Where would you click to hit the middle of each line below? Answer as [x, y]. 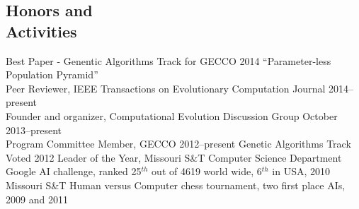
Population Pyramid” [52, 74]
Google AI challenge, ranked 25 [74, 171]
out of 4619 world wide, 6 [207, 171]
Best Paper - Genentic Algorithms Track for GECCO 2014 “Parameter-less [169, 60]
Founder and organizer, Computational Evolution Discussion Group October [172, 115]
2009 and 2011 [37, 199]
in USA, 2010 [301, 171]
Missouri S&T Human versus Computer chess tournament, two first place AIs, [176, 185]
